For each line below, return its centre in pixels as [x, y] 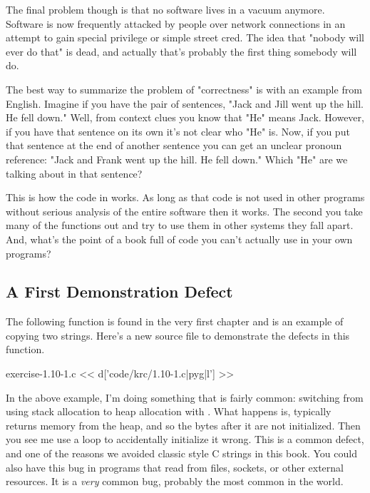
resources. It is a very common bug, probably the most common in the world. [175, 481]
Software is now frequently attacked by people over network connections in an [176, 23]
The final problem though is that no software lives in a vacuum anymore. [165, 9]
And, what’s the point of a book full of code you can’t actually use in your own [179, 239]
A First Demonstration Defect [119, 291]
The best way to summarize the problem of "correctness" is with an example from [184, 89]
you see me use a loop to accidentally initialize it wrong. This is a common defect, [185, 439]
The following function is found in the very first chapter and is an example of [175, 321]
